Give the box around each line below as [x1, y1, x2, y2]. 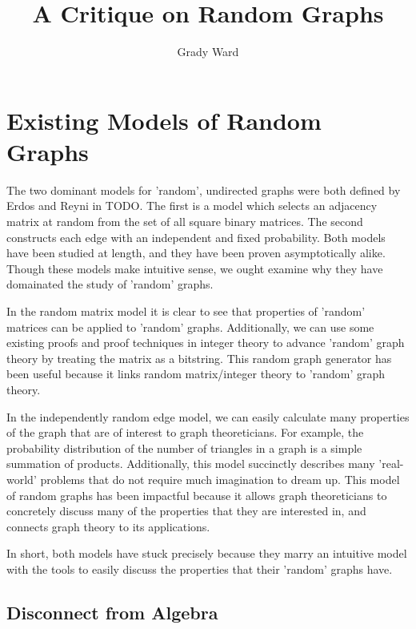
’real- [378, 455, 404, 472]
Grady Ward [177, 43, 239, 60]
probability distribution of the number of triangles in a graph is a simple [6, 439, 362, 456]
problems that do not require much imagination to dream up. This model [40, 470, 400, 487]
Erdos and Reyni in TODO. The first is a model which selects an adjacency [6, 197, 378, 214]
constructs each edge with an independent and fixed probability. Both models [6, 228, 386, 245]
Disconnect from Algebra [6, 599, 218, 624]
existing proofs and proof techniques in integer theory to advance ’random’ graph [6, 334, 405, 351]
